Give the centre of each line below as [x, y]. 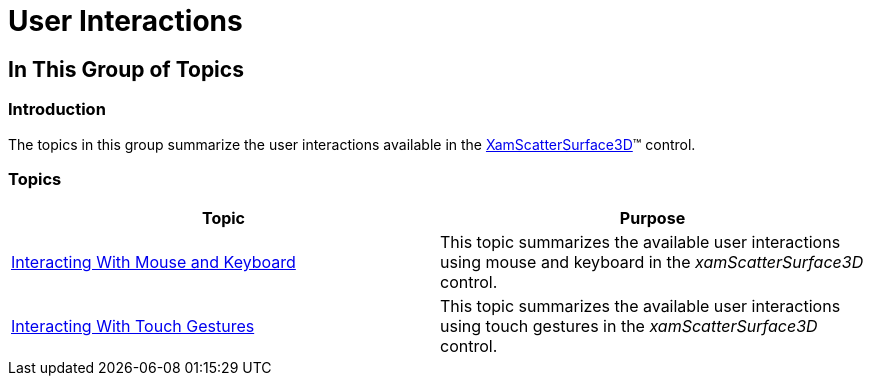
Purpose [652, 218]
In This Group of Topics [126, 69]
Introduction [57, 109]
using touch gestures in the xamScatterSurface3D [629, 326]
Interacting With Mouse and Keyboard [153, 262]
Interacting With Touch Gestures [133, 326]
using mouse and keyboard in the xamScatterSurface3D [652, 262]
